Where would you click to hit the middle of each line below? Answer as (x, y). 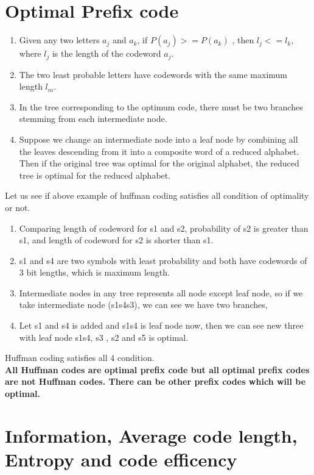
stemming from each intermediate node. (93, 119)
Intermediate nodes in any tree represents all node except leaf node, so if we (161, 292)
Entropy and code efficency (121, 459)
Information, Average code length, (151, 435)
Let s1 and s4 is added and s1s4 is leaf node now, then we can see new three (161, 325)
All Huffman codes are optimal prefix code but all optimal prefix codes (157, 369)
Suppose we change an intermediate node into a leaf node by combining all (159, 139)
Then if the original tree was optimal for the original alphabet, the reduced (159, 163)
